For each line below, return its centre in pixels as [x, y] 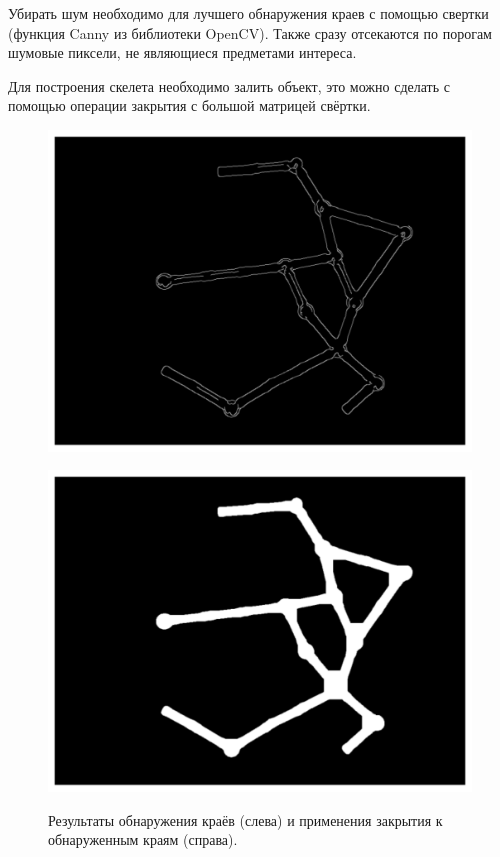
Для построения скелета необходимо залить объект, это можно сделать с [229, 85]
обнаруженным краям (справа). [143, 839]
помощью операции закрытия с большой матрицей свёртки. [189, 105]
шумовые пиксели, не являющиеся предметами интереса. [182, 52]
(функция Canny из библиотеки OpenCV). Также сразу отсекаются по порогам [250, 32]
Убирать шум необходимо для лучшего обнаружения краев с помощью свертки [248, 13]
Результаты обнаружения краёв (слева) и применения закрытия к [245, 819]
